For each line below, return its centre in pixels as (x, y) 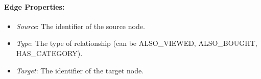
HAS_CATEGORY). (49, 53)
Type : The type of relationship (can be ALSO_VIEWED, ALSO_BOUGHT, (137, 43)
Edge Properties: (34, 6)
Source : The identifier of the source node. (80, 26)
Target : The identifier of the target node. (80, 70)
